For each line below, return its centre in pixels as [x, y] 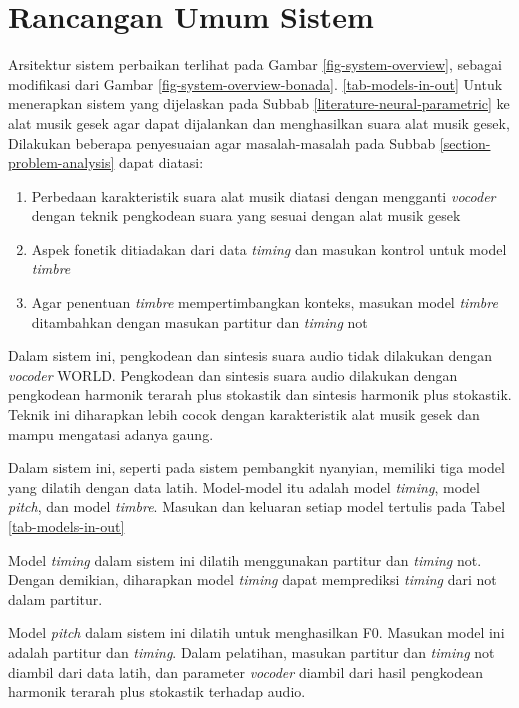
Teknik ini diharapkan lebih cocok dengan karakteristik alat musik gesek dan [244, 414]
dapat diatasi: [161, 162]
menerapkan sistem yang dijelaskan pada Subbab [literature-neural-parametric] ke [259, 103]
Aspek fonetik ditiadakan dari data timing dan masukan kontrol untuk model [269, 248]
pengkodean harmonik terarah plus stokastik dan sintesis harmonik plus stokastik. [260, 394]
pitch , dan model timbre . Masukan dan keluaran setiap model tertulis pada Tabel [257, 506]
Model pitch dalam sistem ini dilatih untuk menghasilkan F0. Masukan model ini [256, 632]
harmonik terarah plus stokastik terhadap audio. [157, 691]
